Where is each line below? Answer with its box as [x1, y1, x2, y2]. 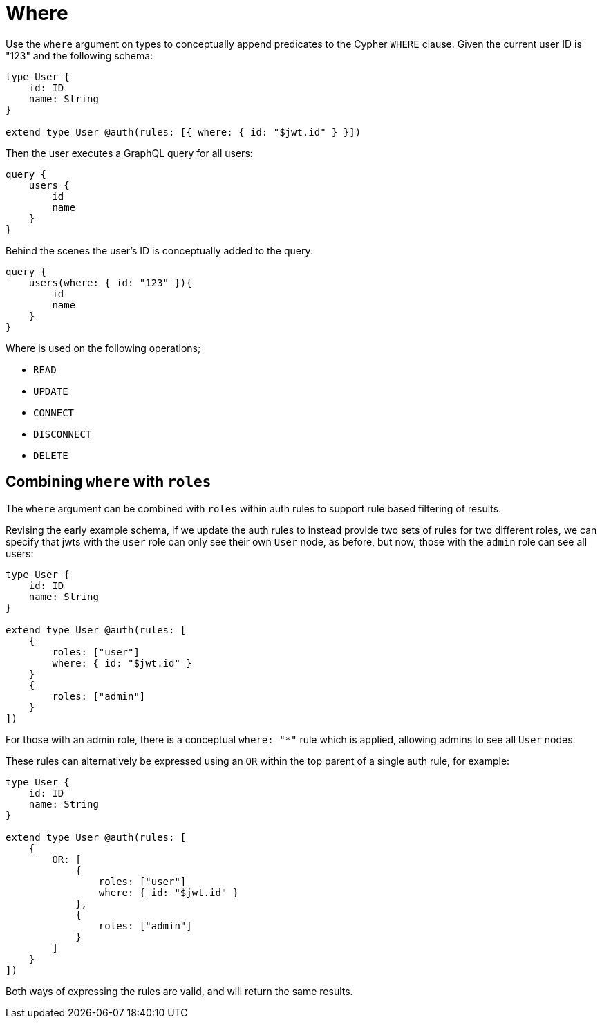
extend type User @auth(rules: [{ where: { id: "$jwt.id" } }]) [6, 126, 361, 138]
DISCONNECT [33, 428, 92, 440]
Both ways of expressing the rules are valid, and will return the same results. [6, 985, 353, 997]
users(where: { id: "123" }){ [28, 277, 192, 288]
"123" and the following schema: [6, 49, 153, 62]
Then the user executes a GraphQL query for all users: [6, 147, 253, 159]
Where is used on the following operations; [6, 342, 201, 354]
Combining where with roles [6, 473, 211, 491]
